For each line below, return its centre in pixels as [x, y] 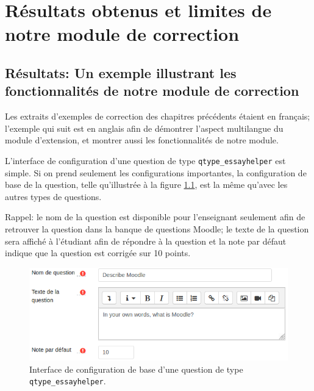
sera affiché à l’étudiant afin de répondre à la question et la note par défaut [146, 241]
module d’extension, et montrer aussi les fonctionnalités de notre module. [142, 140]
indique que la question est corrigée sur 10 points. [98, 253]
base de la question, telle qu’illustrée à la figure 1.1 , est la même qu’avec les [146, 185]
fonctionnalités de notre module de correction [152, 91]
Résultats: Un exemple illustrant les [121, 72]
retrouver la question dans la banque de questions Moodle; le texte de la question [157, 228]
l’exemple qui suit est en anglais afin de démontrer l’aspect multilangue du [144, 128]
